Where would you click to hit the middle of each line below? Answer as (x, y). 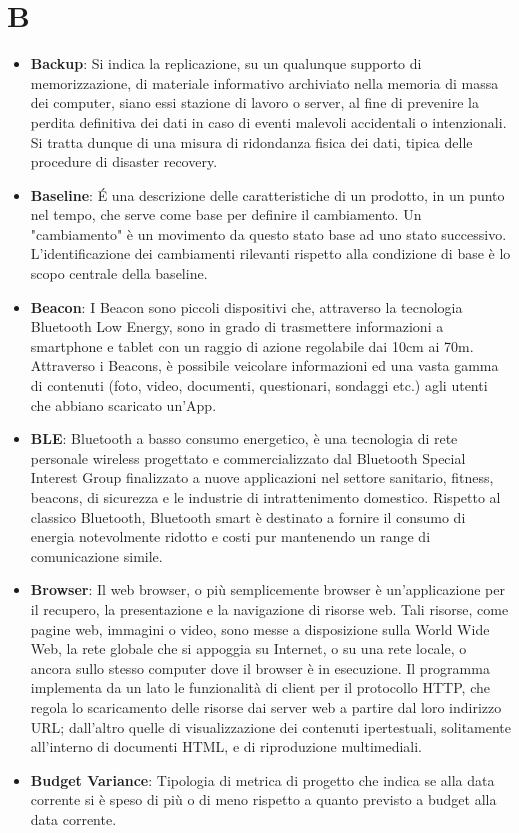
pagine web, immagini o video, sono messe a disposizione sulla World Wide (260, 628)
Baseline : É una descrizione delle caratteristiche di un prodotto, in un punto (267, 194)
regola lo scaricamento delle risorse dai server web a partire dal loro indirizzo (266, 706)
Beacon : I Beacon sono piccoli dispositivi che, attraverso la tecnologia (246, 306)
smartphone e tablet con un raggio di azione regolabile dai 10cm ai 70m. (252, 345)
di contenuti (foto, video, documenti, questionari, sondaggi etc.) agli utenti (259, 385)
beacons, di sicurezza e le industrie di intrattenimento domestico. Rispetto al (265, 497)
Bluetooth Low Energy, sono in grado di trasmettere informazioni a (237, 326)
